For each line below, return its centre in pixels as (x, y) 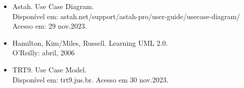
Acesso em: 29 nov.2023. (50, 26)
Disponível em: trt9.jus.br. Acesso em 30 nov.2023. (90, 79)
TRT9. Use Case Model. (50, 69)
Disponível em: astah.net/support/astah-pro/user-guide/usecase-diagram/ (126, 16)
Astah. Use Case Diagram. (53, 6)
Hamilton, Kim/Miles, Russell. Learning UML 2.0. (90, 42)
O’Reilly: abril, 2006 (44, 53)
